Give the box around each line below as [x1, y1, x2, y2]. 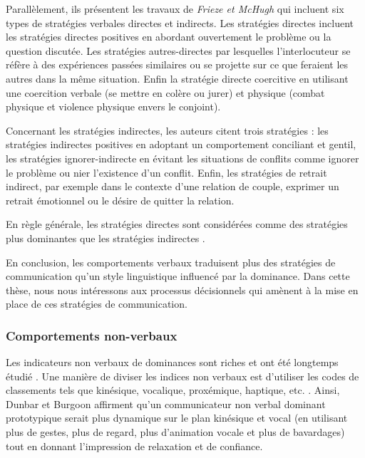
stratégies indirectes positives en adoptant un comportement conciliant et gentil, [6, 137, 356, 152]
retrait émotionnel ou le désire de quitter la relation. [6, 192, 235, 207]
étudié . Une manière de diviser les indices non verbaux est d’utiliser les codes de [6, 368, 359, 383]
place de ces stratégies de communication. [6, 296, 187, 311]
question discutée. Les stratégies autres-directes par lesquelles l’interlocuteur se [6, 43, 351, 58]
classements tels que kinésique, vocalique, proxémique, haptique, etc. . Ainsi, [6, 382, 340, 397]
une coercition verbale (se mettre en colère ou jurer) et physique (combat [6, 85, 325, 100]
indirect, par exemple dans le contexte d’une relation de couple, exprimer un [6, 179, 339, 194]
